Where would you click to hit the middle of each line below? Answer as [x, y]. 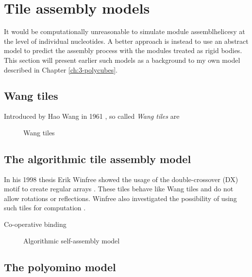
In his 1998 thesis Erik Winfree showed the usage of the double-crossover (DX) [121, 179]
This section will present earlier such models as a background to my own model [122, 60]
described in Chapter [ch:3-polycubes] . [61, 69]
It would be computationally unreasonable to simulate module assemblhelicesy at [125, 31]
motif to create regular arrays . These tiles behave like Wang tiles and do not [119, 189]
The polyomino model [60, 267]
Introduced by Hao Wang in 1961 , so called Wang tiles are [92, 116]
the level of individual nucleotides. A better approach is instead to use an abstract [126, 41]
